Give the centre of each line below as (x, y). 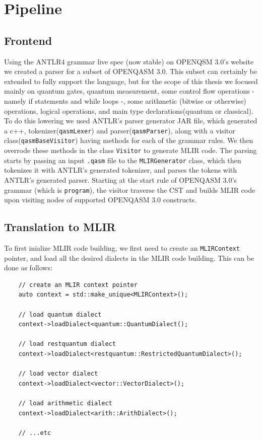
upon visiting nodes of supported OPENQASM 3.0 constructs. (101, 200)
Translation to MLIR (60, 227)
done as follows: (28, 268)
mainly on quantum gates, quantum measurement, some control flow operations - (129, 91)
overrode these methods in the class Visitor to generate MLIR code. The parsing (130, 150)
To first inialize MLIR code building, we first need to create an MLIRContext (122, 248)
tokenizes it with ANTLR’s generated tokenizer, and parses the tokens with (121, 170)
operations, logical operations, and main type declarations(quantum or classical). (129, 111)
